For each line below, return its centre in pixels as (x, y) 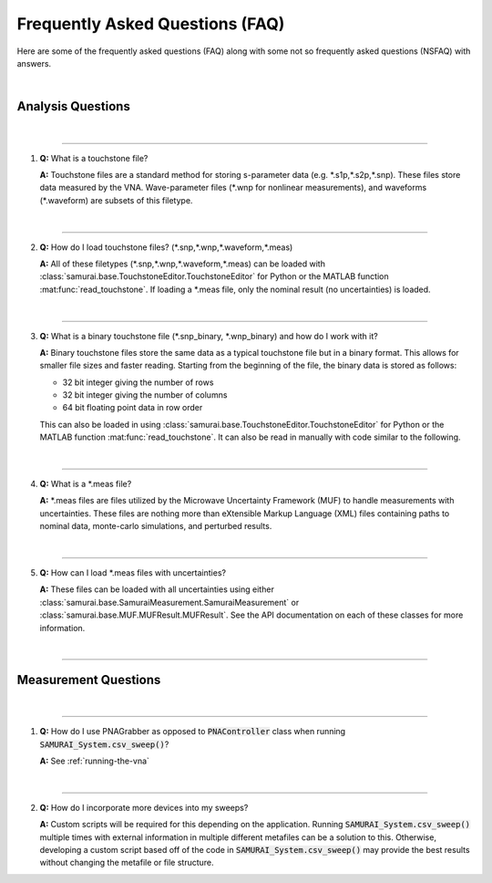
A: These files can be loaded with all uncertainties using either (157, 589)
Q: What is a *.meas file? (86, 484)
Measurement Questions (89, 680)
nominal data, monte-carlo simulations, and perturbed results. (156, 526)
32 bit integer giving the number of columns (145, 395)
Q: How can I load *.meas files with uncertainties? (133, 573)
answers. (34, 63)
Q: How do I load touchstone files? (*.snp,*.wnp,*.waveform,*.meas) (166, 247)
